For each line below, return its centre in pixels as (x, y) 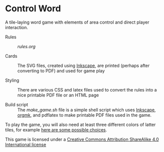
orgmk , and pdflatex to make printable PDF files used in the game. (84, 115)
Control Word (33, 9)
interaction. (17, 27)
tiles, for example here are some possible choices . (56, 130)
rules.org (27, 46)
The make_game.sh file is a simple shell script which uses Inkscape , (87, 110)
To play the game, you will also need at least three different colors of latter (81, 124)
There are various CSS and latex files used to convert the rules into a (87, 90)
